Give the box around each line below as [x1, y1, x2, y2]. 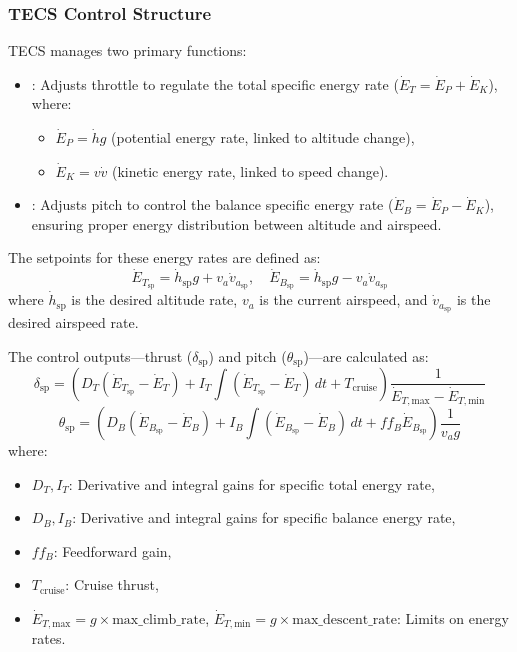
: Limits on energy [396, 608, 509, 629]
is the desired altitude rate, [71, 289, 238, 310]
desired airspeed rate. [8, 311, 139, 332]
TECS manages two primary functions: [8, 40, 247, 61]
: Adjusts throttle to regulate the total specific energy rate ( [31, 73, 399, 94]
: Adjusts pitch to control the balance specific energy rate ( [31, 194, 394, 215]
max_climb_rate [112, 613, 206, 628]
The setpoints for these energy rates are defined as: [8, 247, 321, 268]
